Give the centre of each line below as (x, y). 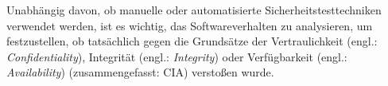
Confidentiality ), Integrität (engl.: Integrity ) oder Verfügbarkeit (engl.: (177, 56)
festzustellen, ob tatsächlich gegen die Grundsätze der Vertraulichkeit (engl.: (192, 41)
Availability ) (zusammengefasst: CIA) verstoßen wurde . (140, 72)
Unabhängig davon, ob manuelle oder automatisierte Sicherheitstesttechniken (194, 10)
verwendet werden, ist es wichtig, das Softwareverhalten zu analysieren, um (190, 25)
